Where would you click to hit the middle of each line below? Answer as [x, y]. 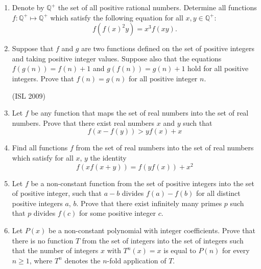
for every [236, 250]
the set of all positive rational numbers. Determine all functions [157, 7]
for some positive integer [118, 213]
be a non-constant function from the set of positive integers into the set [143, 183]
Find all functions [40, 148]
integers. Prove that [43, 78]
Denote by [28, 7]
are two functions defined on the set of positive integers [168, 48]
